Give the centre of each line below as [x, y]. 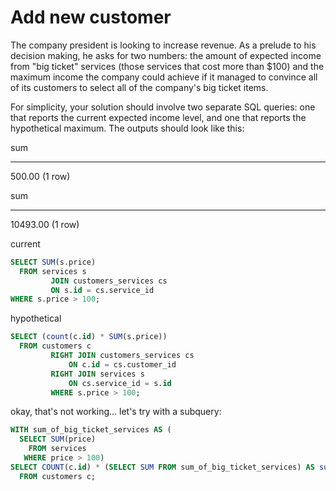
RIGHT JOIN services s [97, 374]
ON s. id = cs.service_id [102, 290]
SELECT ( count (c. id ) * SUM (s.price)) [89, 337]
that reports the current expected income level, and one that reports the [158, 117]
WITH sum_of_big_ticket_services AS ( [91, 430]
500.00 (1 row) [40, 176]
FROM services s [53, 271]
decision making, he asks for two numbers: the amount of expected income [166, 55]
